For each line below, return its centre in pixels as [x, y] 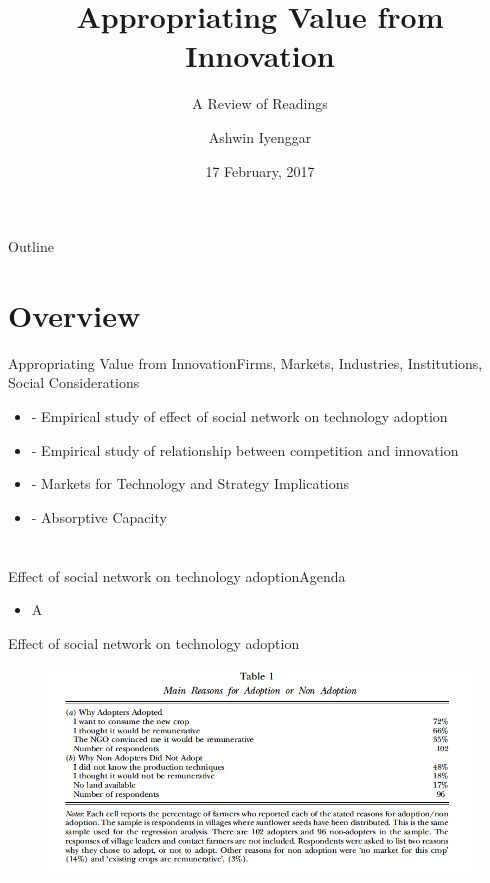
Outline [31, 246]
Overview [74, 314]
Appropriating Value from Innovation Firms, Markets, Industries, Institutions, [245, 362]
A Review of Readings [260, 103]
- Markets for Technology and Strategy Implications [190, 483]
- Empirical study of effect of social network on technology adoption [239, 416]
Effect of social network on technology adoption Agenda [177, 575]
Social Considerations [74, 382]
